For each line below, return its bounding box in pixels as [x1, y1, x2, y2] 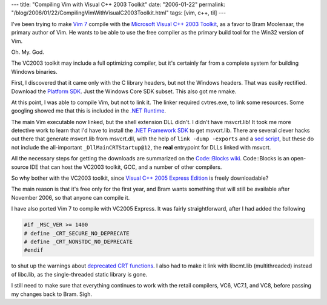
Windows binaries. [11, 68, 58, 75]
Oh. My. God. [11, 48, 45, 56]
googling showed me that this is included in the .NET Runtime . [11, 107, 167, 114]
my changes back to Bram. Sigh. [11, 290, 93, 298]
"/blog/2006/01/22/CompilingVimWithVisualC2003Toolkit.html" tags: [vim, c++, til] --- [11, 9, 226, 16]
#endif [24, 247, 44, 254]
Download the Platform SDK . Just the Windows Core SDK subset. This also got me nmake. [11, 88, 237, 95]
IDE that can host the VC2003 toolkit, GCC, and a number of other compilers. [30, 163, 222, 171]
